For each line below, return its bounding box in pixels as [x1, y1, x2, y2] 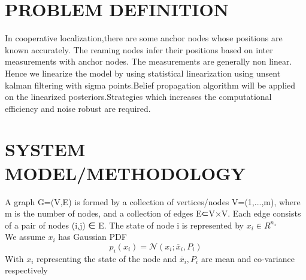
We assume [5, 230, 46, 243]
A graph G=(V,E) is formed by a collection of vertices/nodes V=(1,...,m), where [5, 195, 301, 208]
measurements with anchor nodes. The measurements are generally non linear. [5, 55, 292, 68]
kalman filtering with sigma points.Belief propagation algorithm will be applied [5, 78, 296, 91]
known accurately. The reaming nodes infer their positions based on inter [5, 43, 273, 56]
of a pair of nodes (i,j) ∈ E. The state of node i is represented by [5, 218, 244, 231]
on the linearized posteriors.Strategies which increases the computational [5, 90, 272, 103]
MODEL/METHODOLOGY [5, 160, 246, 185]
